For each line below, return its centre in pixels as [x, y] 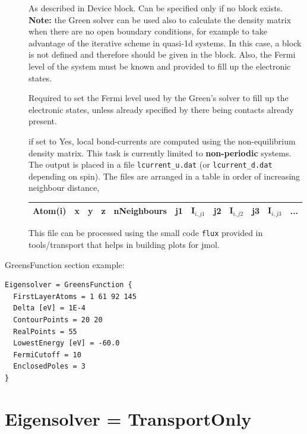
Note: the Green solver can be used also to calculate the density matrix [160, 19]
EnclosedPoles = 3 [50, 367]
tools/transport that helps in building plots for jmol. [124, 245]
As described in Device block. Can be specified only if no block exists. [156, 8]
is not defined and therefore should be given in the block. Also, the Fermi [162, 54]
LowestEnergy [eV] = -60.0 [67, 343]
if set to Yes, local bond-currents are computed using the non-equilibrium [162, 141]
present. [43, 121]
